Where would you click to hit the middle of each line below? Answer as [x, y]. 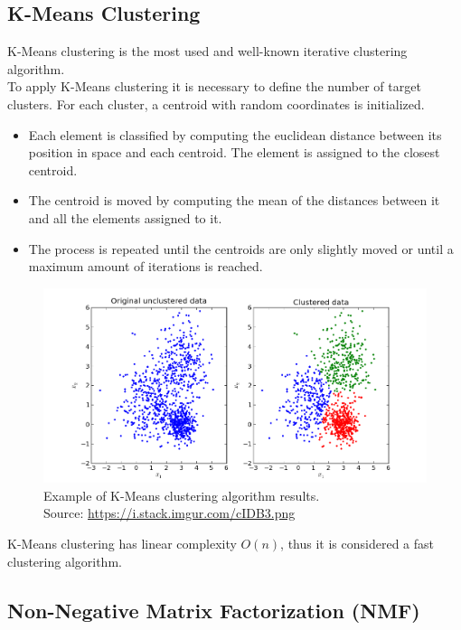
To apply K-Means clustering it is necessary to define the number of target [214, 86]
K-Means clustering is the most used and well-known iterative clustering [207, 51]
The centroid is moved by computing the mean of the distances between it [234, 200]
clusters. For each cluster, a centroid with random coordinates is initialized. [216, 103]
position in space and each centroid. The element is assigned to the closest [234, 152]
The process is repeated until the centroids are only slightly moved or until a [241, 248]
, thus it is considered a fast [357, 544]
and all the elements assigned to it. [125, 217]
